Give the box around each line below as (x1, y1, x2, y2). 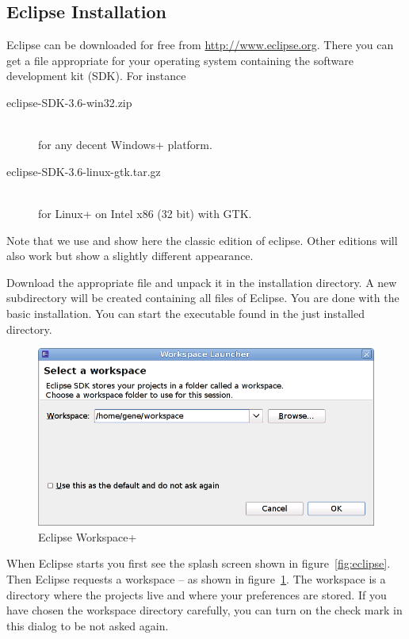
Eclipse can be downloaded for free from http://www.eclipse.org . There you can (6, 36, 394, 53)
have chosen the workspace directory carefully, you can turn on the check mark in (6, 602, 403, 618)
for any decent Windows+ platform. (38, 136, 212, 153)
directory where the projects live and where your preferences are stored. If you (6, 586, 387, 603)
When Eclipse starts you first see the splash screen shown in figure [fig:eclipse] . (6, 555, 391, 572)
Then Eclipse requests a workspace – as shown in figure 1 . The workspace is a (6, 570, 386, 587)
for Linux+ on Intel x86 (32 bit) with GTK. (38, 205, 252, 221)
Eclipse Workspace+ (38, 528, 137, 545)
